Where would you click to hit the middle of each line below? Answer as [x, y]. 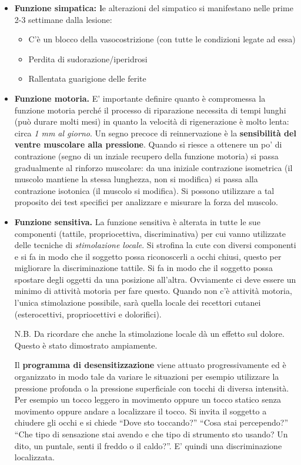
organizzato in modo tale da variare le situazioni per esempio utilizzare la [147, 377]
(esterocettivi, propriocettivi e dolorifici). [88, 314]
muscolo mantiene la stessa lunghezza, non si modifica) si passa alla [136, 179]
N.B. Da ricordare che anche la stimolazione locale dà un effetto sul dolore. [149, 334]
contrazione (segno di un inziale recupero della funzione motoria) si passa [146, 155]
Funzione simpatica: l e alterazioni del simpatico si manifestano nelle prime [154, 8]
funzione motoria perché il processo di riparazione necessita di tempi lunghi [150, 110]
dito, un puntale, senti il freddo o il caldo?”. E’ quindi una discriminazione [148, 445]
